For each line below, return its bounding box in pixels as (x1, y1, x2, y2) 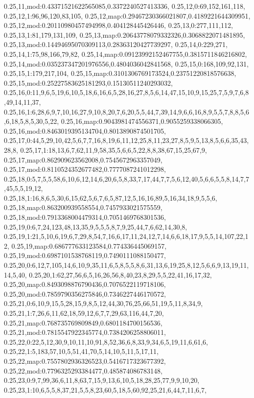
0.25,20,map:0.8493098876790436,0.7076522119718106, (4, 279, 166, 289)
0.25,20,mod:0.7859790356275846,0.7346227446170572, (4, 288, 166, 299)
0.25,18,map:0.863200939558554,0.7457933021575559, (4, 202, 162, 212)
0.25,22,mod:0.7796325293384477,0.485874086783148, (4, 365, 162, 375)
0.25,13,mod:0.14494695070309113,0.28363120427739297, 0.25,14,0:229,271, (4, 39, 228, 49)
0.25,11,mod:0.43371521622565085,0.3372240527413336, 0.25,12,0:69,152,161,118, (4, 1, 245, 11)
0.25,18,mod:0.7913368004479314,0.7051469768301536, (4, 212, 166, 222)
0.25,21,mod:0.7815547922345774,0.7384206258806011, (4, 327, 166, 337)
